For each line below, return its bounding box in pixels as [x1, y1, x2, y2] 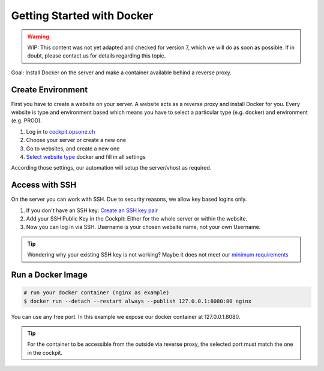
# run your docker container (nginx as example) [23, 289, 170, 296]
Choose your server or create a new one [26, 137, 126, 144]
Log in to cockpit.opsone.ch [26, 128, 95, 135]
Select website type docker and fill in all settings [26, 153, 146, 160]
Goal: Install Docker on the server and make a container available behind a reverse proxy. [11, 69, 232, 76]
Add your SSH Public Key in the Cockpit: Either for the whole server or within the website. [26, 215, 248, 222]
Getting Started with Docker [11, 9, 154, 22]
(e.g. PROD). [11, 117, 42, 124]
